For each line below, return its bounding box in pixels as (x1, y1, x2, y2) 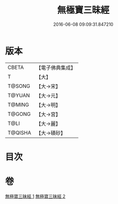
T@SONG (7, 83, 31, 90)
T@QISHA (7, 129, 31, 136)
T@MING (7, 101, 29, 108)
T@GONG (7, 110, 31, 117)
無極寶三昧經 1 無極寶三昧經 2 (5, 193, 66, 199)
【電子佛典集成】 (36, 64, 76, 71)
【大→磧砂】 (36, 129, 66, 136)
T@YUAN (7, 92, 30, 99)
